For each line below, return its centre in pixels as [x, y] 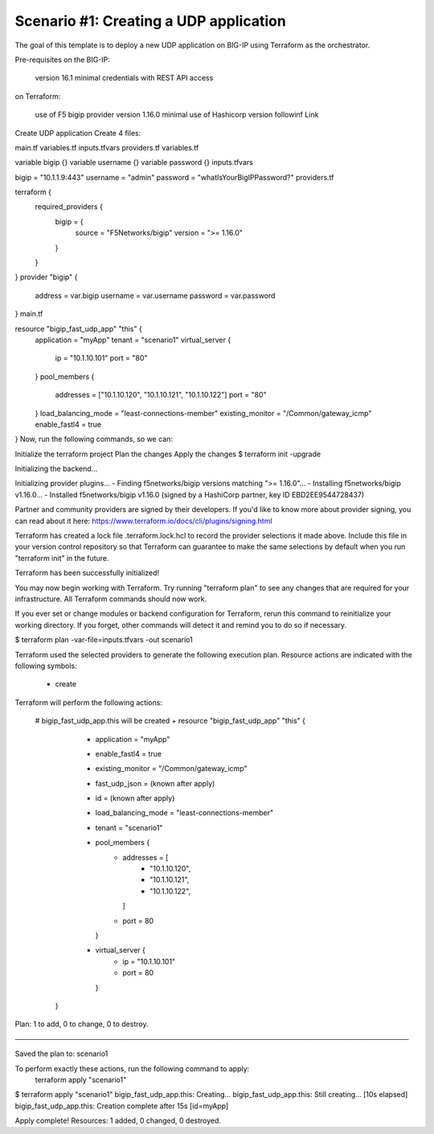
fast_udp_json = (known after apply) [155, 783]
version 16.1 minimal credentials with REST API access [124, 78]
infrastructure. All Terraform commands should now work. [111, 599]
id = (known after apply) [135, 798]
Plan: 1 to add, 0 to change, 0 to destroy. [82, 1024]
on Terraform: [38, 96]
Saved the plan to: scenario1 [61, 1054]
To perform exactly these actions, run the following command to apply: [132, 1068]
